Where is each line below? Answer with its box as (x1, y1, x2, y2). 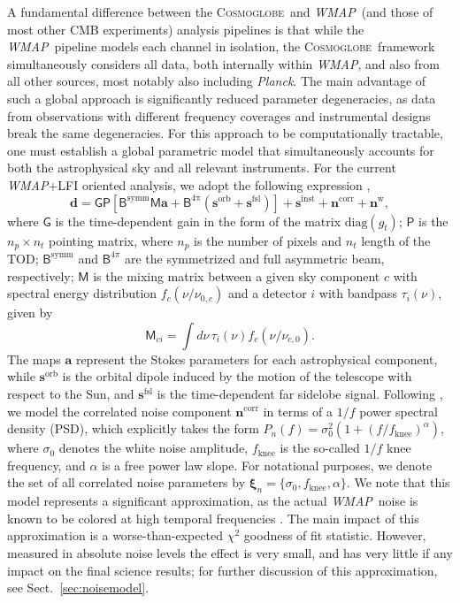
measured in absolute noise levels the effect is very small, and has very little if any (7, 543, 453, 561)
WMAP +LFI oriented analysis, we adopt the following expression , (7, 175, 371, 194)
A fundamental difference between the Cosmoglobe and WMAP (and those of (7, 3, 433, 20)
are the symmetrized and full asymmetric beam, (124, 248, 385, 267)
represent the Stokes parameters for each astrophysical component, (75, 349, 438, 368)
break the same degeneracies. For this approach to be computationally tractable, (7, 124, 443, 142)
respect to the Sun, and (7, 384, 134, 402)
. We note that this (346, 473, 450, 492)
